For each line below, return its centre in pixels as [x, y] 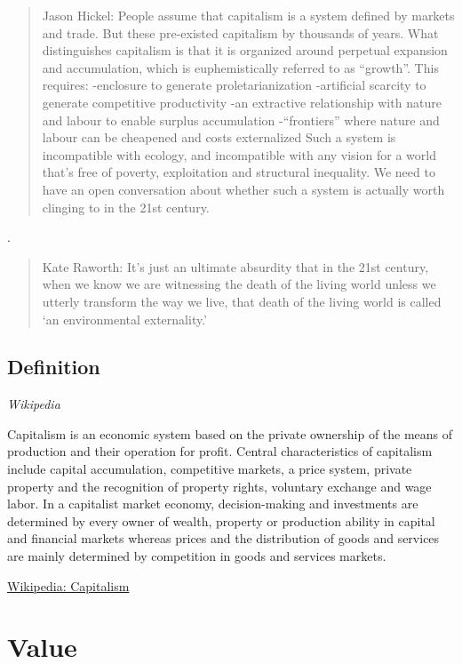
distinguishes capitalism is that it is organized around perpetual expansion [245, 50]
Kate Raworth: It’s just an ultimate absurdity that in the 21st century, [235, 266]
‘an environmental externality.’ [125, 319]
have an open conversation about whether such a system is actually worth [243, 189]
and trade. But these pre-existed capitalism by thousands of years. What [240, 32]
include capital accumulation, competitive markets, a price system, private [210, 469]
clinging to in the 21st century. [126, 207]
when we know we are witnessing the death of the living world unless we [239, 284]
